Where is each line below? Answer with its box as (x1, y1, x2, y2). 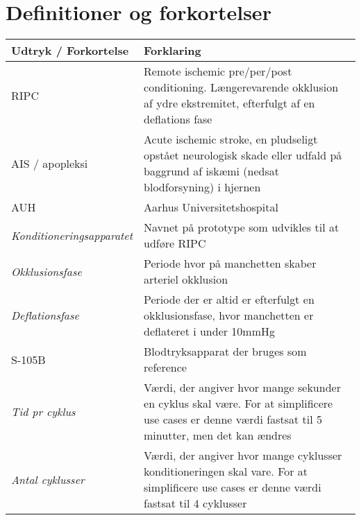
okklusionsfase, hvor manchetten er (144, 307, 314, 324)
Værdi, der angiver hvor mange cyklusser (144, 447, 342, 464)
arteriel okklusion (144, 271, 228, 288)
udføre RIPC (144, 235, 206, 252)
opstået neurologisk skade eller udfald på (144, 147, 342, 164)
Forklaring (144, 42, 201, 59)
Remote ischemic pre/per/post (144, 63, 292, 80)
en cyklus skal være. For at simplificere (144, 395, 333, 412)
